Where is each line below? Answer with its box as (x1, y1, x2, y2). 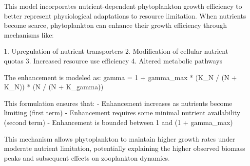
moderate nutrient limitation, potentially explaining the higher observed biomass (4, 143, 245, 153)
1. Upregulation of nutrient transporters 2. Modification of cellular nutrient (4, 46, 229, 56)
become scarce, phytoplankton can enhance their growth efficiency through (4, 20, 227, 30)
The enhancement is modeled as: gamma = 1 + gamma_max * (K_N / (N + (4, 72, 237, 82)
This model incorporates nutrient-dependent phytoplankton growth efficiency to (4, 1, 242, 11)
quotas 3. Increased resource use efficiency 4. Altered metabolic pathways (4, 55, 223, 65)
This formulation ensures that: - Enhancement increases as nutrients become (4, 98, 232, 108)
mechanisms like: (4, 29, 54, 40)
